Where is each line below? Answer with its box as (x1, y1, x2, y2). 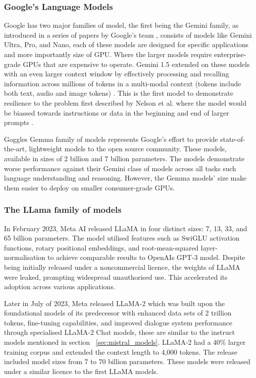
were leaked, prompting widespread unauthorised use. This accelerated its (4, 271, 228, 282)
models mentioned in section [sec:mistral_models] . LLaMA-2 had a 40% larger (4, 337, 246, 347)
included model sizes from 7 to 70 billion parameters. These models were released (4, 356, 251, 367)
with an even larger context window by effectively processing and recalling (4, 68, 229, 79)
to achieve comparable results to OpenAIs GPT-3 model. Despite (48, 252, 246, 262)
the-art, (4, 143, 27, 154)
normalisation (4, 252, 46, 262)
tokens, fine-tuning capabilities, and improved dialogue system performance (4, 317, 232, 327)
